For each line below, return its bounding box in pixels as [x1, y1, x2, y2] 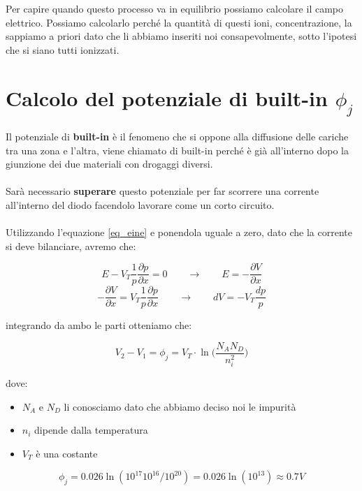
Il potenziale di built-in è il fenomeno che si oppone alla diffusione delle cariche [6, 129, 349, 143]
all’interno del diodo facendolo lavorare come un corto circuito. [6, 197, 275, 212]
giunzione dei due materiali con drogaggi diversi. [6, 156, 213, 171]
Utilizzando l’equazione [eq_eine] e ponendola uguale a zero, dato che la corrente [6, 225, 352, 240]
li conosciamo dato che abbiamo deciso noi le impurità [64, 399, 296, 413]
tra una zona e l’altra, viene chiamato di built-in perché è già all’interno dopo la [6, 142, 349, 157]
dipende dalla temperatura [34, 423, 148, 437]
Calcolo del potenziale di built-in [6, 83, 328, 112]
